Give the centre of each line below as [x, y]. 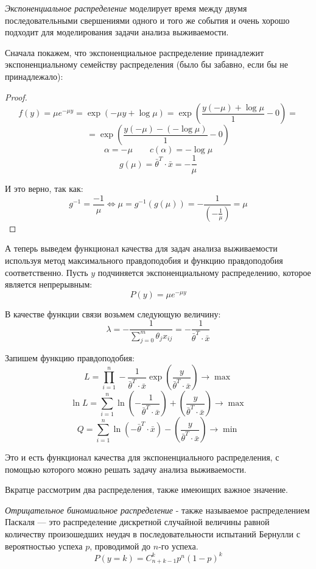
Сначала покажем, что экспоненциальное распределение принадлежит [135, 52]
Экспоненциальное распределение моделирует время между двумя [126, 8]
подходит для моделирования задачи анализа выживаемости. [117, 32]
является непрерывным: [49, 284]
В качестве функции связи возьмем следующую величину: [113, 313]
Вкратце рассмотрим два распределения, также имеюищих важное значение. [146, 489]
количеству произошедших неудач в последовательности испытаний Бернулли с [153, 534]
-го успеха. [178, 546]
